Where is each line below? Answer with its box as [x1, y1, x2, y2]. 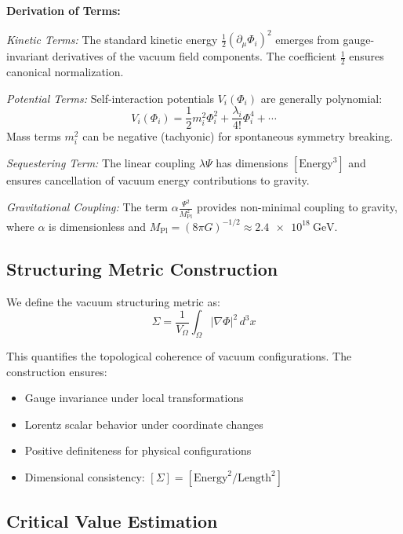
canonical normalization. [6, 63, 124, 79]
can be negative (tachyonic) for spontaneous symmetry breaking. [82, 128, 394, 144]
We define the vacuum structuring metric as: [6, 293, 220, 309]
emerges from [275, 31, 339, 47]
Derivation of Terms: [6, 2, 121, 18]
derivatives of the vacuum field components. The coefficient [52, 48, 336, 64]
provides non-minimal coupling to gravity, [197, 199, 398, 214]
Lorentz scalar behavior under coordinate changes [24, 415, 263, 432]
